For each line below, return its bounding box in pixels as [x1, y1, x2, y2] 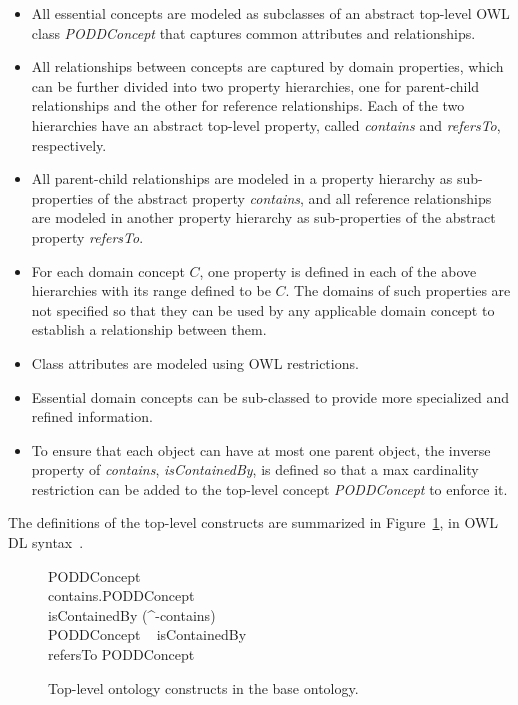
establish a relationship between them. [31, 319, 267, 340]
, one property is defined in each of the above [199, 260, 477, 281]
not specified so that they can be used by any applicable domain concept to [31, 299, 495, 320]
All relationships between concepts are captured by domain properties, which [31, 56, 504, 77]
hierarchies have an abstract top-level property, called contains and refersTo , [31, 114, 501, 135]
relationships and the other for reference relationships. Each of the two [31, 95, 465, 116]
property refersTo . [31, 226, 144, 247]
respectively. [31, 134, 107, 155]
